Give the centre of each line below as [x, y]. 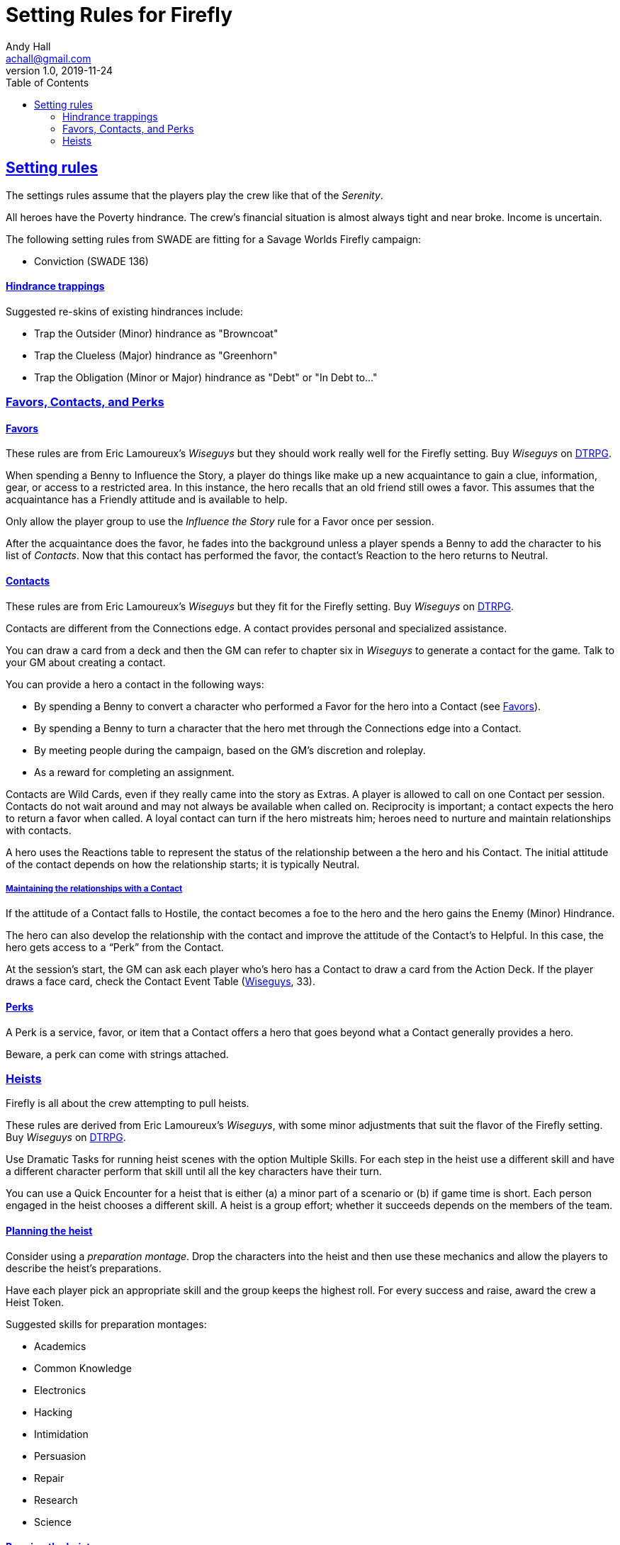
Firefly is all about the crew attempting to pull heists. [128, 1103]
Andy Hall [28, 46]
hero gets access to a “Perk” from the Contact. [115, 948]
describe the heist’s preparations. [84, 1268]
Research [56, 1500]
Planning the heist [49, 1230]
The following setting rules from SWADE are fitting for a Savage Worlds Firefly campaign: [214, 239]
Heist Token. [35, 1302]
